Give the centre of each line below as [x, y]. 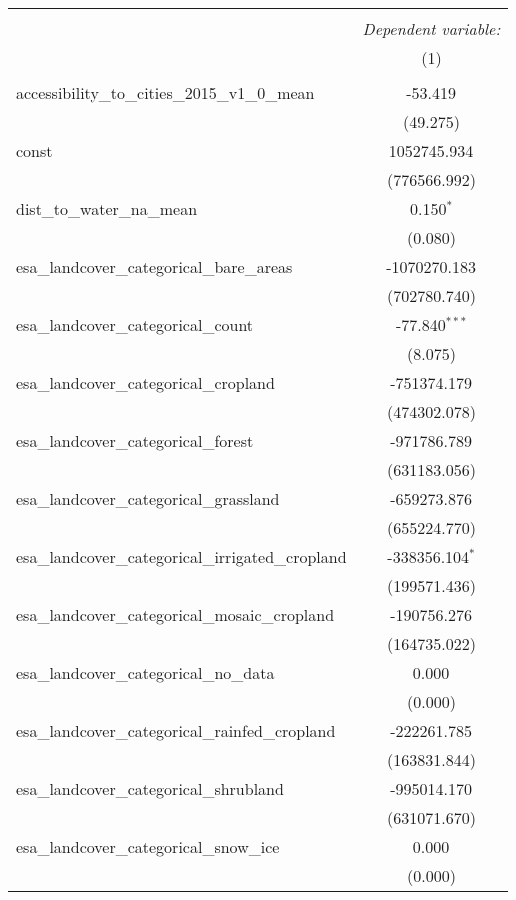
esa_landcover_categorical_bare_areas [154, 266]
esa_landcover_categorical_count [135, 324]
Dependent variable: [431, 28]
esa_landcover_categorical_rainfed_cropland [176, 730]
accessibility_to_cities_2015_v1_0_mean [165, 92]
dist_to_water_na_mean [107, 208]
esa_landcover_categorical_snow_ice [148, 846]
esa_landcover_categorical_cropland [145, 382]
